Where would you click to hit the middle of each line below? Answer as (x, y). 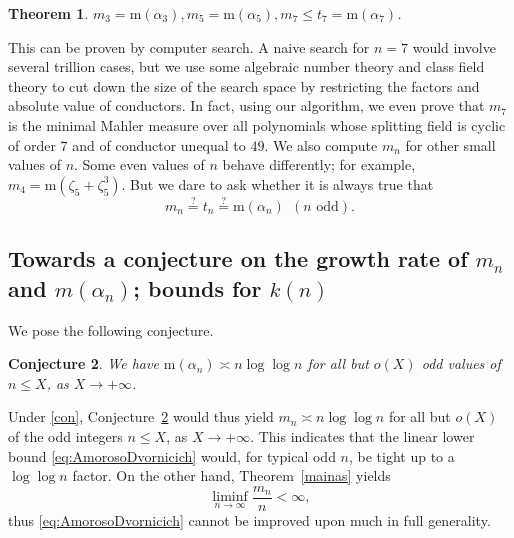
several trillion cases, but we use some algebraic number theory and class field (246, 66)
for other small (450, 144)
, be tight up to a (401, 455)
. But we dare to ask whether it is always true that (277, 183)
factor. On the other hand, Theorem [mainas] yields (231, 475)
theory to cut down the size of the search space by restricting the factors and (244, 85)
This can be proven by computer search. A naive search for (189, 46)
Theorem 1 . (48, 13)
